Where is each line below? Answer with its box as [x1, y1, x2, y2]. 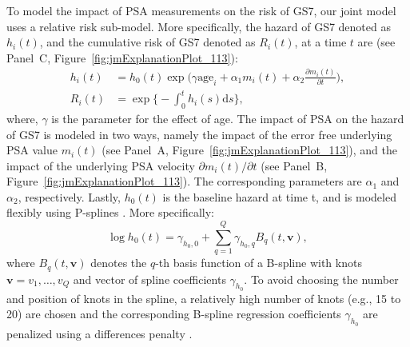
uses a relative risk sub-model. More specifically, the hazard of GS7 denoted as [6, 18, 391, 34]
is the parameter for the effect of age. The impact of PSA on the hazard [51, 110, 404, 126]
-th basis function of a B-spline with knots [155, 254, 362, 271]
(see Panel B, [261, 157, 328, 173]
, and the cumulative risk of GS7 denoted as [39, 34, 256, 50]
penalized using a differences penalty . [6, 325, 193, 341]
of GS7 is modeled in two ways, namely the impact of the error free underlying [6, 126, 392, 142]
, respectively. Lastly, [18, 188, 121, 205]
